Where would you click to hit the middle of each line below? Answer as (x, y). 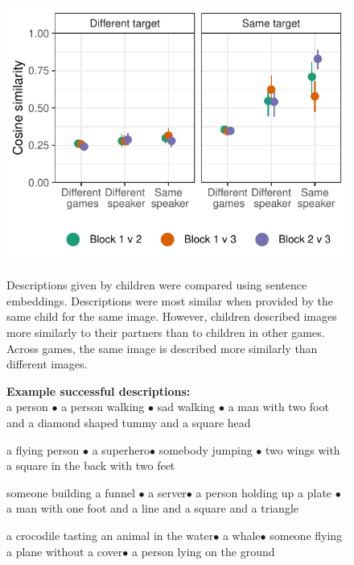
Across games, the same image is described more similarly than (162, 348)
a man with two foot (278, 407)
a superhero (121, 449)
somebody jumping (206, 449)
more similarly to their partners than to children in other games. (166, 332)
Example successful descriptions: (99, 391)
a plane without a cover (65, 551)
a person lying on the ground (203, 551)
